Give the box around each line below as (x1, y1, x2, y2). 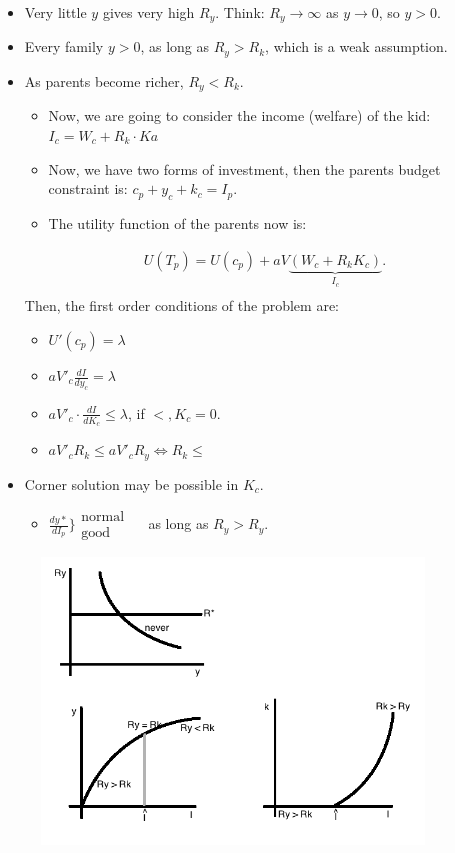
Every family (24, 36, 104, 57)
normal (81, 510, 125, 525)
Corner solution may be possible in (24, 473, 239, 494)
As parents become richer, (24, 70, 184, 91)
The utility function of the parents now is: (48, 212, 307, 233)
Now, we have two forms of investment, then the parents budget (48, 158, 441, 179)
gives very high (102, 2, 195, 22)
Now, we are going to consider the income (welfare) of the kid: (48, 105, 431, 126)
